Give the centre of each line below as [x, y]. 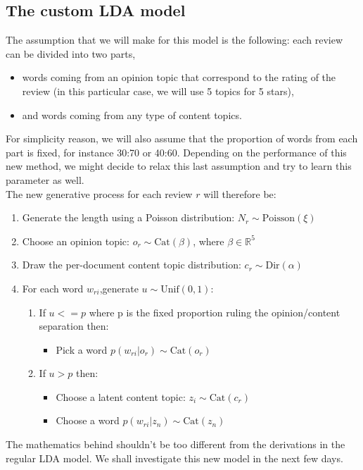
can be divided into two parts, [71, 53]
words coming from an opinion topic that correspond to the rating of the [179, 77]
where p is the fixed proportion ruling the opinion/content [215, 312]
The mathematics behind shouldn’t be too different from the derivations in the [176, 444]
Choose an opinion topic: [76, 241]
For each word [53, 288]
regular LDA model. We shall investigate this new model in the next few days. [174, 458]
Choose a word [88, 420]
